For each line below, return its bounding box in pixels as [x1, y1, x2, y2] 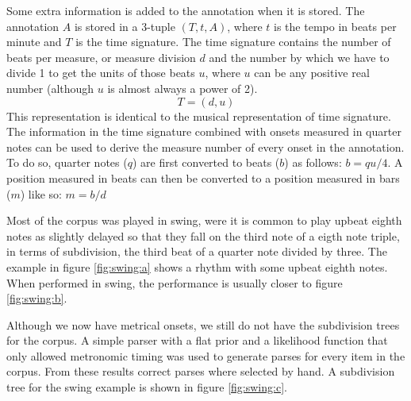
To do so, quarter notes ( [6, 154, 128, 171]
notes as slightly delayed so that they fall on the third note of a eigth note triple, [6, 227, 400, 244]
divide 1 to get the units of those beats [6, 64, 195, 81]
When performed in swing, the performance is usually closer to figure [6, 274, 343, 291]
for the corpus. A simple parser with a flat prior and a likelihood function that [6, 332, 388, 349]
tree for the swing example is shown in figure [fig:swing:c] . [6, 379, 287, 395]
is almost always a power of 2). [107, 79, 258, 96]
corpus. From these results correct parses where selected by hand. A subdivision [6, 363, 395, 380]
